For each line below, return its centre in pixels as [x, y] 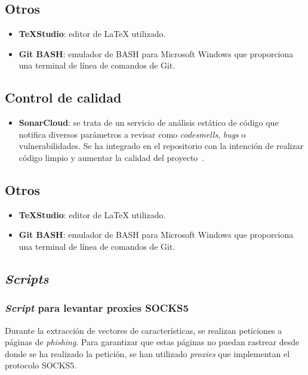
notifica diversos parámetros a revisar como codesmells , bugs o [132, 134]
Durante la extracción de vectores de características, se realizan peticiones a [144, 330]
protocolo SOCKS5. [41, 365]
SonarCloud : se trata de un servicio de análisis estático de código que [149, 123]
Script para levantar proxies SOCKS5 [97, 308]
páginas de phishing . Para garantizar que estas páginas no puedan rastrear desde [152, 342]
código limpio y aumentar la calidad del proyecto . [112, 157]
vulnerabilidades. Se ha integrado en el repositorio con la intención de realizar [161, 146]
